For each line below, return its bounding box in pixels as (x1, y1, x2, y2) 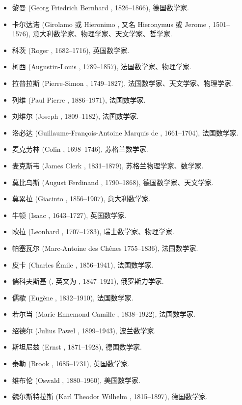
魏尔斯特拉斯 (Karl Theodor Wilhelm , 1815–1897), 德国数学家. (12, 391, 208, 402)
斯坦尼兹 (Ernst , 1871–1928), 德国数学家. (12, 342, 142, 352)
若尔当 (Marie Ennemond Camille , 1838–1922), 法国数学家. (12, 309, 195, 319)
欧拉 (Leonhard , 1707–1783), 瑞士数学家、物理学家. (12, 226, 174, 237)
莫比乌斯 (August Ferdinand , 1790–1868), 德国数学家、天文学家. (12, 177, 214, 187)
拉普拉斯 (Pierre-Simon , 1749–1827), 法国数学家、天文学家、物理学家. (12, 78, 233, 88)
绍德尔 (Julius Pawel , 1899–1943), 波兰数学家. (12, 325, 156, 335)
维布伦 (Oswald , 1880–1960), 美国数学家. (12, 375, 140, 385)
